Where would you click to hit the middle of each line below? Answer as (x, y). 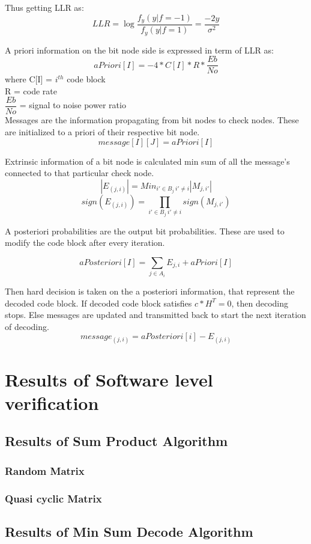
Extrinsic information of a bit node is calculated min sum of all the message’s (147, 161)
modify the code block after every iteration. (85, 243)
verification (52, 402)
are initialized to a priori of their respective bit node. (102, 132)
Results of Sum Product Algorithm (116, 441)
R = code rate (31, 90)
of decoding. (27, 326)
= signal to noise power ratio (73, 105)
